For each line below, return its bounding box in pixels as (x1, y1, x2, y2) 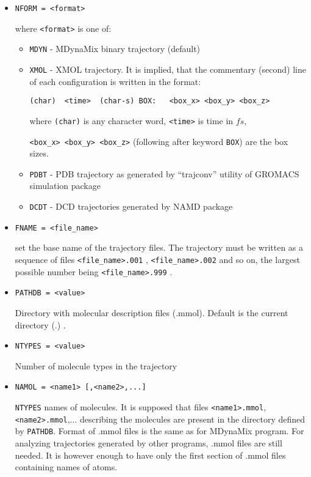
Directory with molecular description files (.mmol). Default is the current (15, 306, 288, 319)
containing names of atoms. (15, 460, 118, 473)
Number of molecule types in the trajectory (15, 359, 177, 372)
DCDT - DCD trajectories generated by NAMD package (29, 200, 233, 213)
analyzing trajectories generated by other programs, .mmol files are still (15, 436, 282, 449)
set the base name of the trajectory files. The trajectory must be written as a (15, 241, 304, 254)
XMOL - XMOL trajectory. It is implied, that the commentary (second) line (29, 62, 306, 75)
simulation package (29, 179, 101, 192)
